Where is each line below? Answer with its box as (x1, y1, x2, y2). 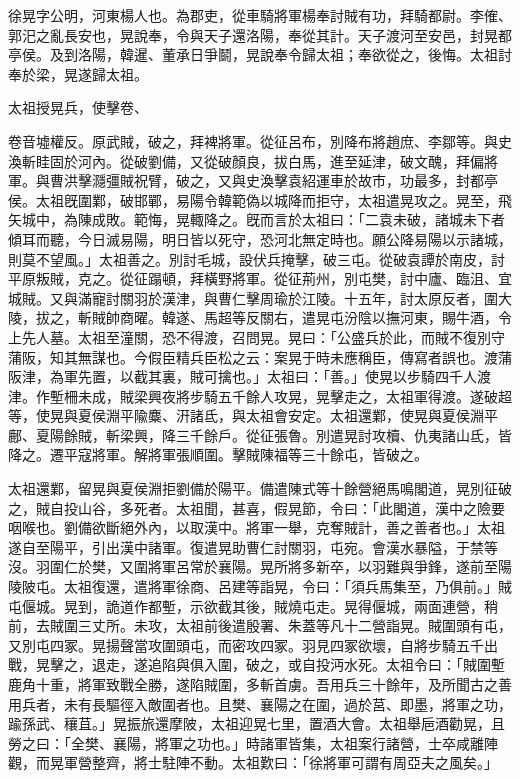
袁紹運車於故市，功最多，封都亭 (287, 170, 498, 191)
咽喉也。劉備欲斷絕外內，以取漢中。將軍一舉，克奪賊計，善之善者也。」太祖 (8, 517, 505, 538)
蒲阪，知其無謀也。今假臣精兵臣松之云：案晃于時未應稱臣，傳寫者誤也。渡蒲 (8, 346, 512, 367)
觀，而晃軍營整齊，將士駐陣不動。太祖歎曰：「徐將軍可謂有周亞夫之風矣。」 (8, 752, 498, 773)
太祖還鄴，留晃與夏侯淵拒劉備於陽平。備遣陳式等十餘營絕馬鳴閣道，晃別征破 (8, 478, 512, 499)
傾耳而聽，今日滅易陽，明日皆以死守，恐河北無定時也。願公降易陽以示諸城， (8, 228, 512, 249)
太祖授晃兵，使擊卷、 (8, 97, 148, 118)
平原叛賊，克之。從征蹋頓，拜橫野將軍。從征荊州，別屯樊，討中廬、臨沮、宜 (8, 268, 512, 289)
